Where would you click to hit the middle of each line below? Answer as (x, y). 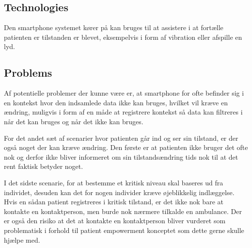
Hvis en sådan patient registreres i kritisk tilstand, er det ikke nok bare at (114, 202)
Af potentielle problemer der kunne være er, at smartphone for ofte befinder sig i (124, 93)
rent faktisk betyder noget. (44, 166)
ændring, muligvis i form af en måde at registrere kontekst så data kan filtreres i (123, 112)
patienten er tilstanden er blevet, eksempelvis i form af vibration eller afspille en (123, 37)
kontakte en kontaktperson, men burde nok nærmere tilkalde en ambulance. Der (123, 211)
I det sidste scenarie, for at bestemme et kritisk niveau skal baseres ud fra (114, 182)
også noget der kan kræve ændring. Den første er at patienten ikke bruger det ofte (126, 147)
